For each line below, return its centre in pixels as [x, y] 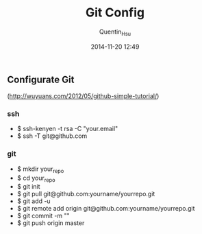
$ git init [28, 187]
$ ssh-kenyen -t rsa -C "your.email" [67, 129]
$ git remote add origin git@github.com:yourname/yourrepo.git [106, 209]
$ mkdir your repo [40, 169]
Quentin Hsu [115, 32]
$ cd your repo [36, 178]
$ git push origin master [51, 223]
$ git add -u [34, 201]
